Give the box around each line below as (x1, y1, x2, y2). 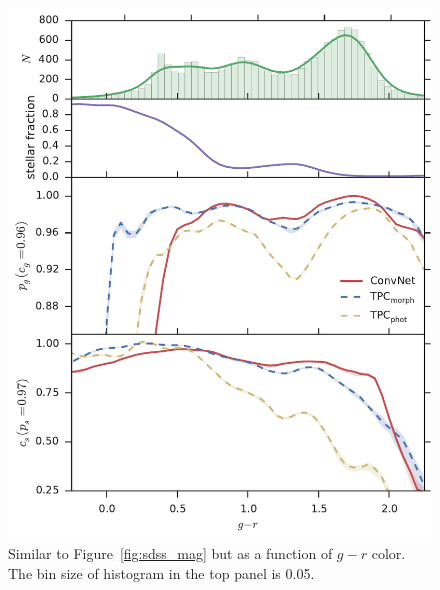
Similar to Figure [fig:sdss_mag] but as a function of (8, 543, 333, 564)
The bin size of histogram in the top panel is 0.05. (8, 562, 315, 583)
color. (371, 543, 406, 564)
